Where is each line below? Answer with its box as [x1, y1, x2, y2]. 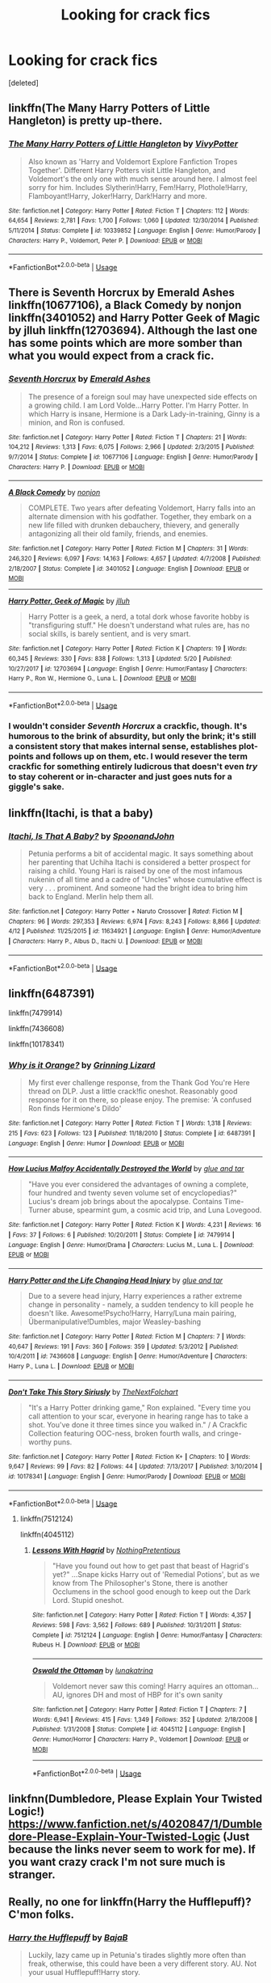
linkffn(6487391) [8, 987, 95, 1000]
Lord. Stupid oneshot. [52, 1596, 125, 1605]
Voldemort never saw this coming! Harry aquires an [52, 1681, 223, 1691]
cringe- [217, 1428, 242, 1438]
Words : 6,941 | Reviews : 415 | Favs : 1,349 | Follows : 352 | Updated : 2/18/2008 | [31, 1715, 258, 1723]
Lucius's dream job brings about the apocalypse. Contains [27, 1197, 223, 1207]
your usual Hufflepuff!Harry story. [27, 1968, 141, 1977]
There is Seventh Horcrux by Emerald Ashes [8, 285, 236, 300]
